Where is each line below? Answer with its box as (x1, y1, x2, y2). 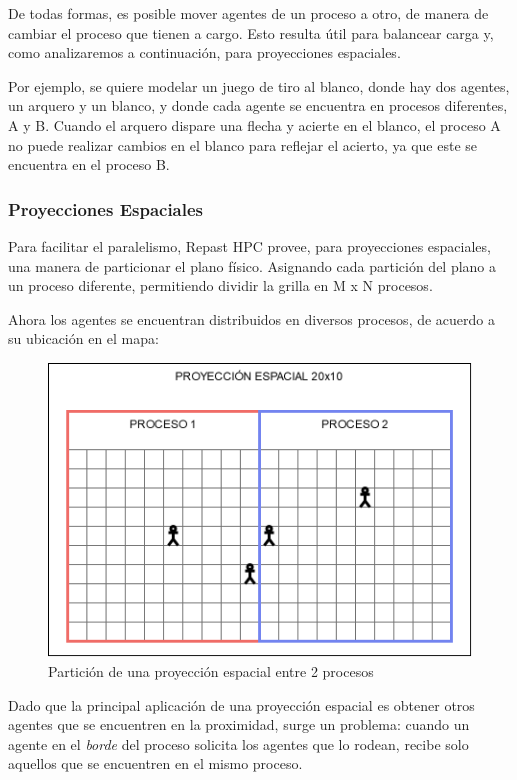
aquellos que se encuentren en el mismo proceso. (8, 753, 303, 774)
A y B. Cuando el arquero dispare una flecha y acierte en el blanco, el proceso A (8, 114, 501, 135)
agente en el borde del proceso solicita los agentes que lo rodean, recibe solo (8, 733, 469, 754)
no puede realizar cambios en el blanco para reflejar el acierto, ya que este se (8, 134, 478, 155)
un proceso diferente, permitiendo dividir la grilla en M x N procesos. (8, 275, 433, 296)
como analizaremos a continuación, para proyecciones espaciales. (8, 42, 401, 63)
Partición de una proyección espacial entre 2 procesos (48, 661, 374, 682)
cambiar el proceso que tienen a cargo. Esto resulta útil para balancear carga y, (8, 22, 494, 43)
